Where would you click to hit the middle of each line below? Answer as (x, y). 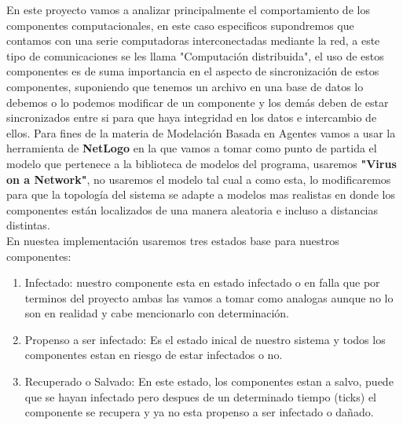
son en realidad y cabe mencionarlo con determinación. (157, 313)
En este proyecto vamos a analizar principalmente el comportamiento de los (188, 9)
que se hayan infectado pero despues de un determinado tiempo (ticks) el (200, 396)
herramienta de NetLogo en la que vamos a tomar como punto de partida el (192, 148)
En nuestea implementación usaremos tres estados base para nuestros (173, 240)
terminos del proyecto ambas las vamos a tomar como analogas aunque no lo (209, 297)
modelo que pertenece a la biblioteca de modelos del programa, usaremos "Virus (201, 163)
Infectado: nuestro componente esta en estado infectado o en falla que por (202, 282)
